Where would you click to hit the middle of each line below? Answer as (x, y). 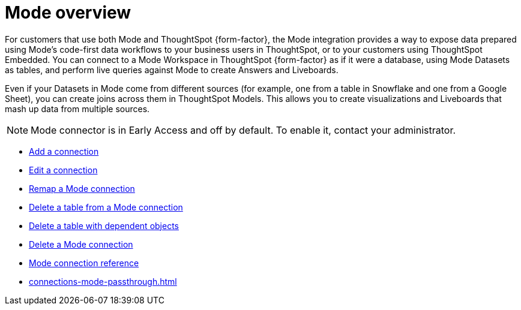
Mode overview (68, 13)
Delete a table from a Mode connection (106, 207)
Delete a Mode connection (81, 244)
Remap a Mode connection (82, 188)
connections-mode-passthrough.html (103, 281)
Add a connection (64, 151)
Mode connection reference (84, 263)
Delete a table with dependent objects (104, 225)
